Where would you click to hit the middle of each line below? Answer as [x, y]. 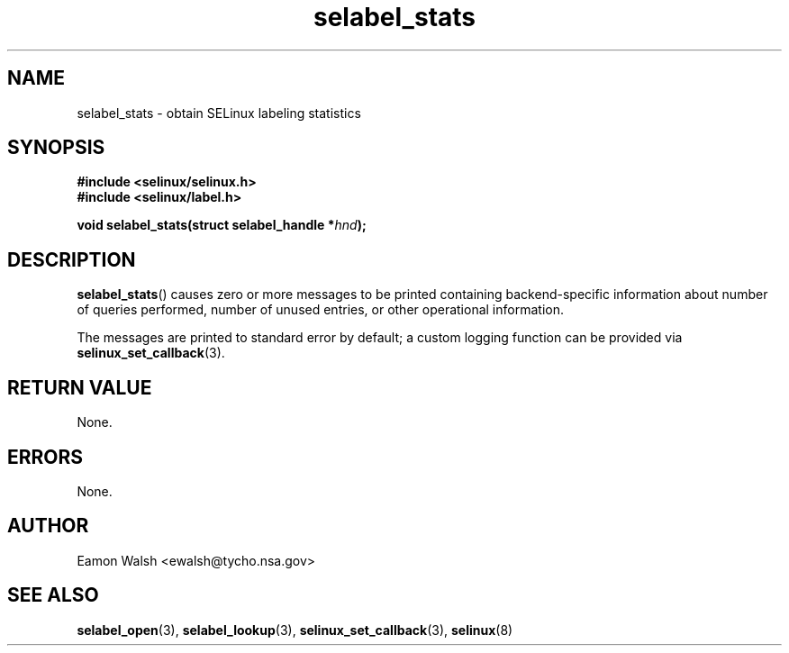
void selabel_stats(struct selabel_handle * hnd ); [222, 225]
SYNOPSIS [56, 148]
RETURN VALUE [80, 387]
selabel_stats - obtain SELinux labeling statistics [219, 113]
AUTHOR [48, 526]
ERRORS [45, 457]
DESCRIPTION [72, 259]
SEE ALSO [53, 595]
